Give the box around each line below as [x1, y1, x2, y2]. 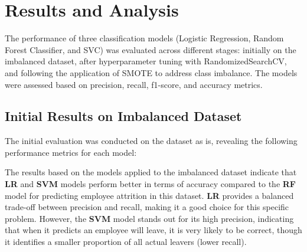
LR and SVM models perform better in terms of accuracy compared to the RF [5, 178, 296, 190]
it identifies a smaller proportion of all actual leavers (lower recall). [5, 235, 247, 248]
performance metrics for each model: [5, 146, 137, 158]
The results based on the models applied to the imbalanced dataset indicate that [5, 166, 297, 178]
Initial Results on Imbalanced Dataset [5, 107, 242, 125]
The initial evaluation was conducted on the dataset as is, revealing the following [5, 135, 298, 147]
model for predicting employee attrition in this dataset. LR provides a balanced [5, 189, 294, 201]
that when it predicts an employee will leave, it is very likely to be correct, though [5, 224, 302, 236]
